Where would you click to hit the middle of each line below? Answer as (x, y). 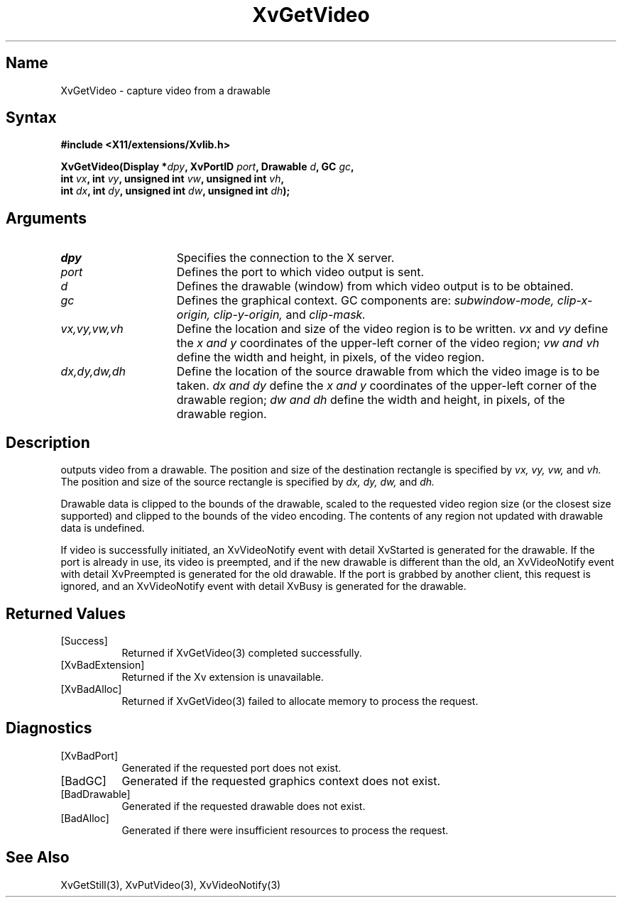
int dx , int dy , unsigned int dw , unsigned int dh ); (175, 191)
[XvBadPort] (89, 755)
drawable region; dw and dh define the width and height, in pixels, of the (371, 400)
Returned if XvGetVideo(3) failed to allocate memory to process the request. (300, 701)
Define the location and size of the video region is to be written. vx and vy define (392, 329)
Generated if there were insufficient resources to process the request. (285, 830)
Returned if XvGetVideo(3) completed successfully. (242, 652)
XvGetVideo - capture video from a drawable (166, 90)
